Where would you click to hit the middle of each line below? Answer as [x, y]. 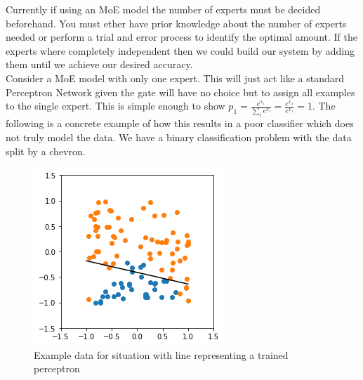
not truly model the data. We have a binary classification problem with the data [179, 137]
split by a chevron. [46, 151]
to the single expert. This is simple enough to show [115, 106]
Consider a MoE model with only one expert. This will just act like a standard [175, 78]
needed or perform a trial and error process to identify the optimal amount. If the [181, 37]
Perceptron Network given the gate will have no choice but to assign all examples [180, 92]
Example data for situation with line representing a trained [161, 354]
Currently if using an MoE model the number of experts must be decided [163, 9]
